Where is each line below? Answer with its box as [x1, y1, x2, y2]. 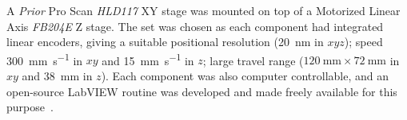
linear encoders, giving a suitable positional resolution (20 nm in [6, 33, 324, 50]
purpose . [6, 99, 54, 115]
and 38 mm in [22, 68, 93, 84]
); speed [344, 33, 383, 50]
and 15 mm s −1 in [102, 49, 194, 68]
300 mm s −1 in [6, 49, 83, 68]
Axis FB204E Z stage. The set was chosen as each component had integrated [6, 17, 384, 34]
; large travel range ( [202, 52, 304, 68]
